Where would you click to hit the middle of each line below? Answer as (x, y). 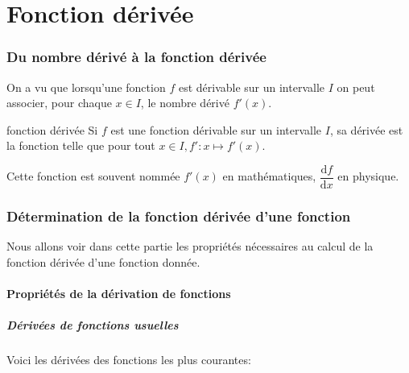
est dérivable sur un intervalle (252, 87)
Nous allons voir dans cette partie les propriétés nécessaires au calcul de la (190, 246)
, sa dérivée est (366, 129)
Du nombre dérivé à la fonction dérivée (136, 57)
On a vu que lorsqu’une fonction (86, 87)
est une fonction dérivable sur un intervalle (216, 129)
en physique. (368, 176)
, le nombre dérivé (185, 103)
